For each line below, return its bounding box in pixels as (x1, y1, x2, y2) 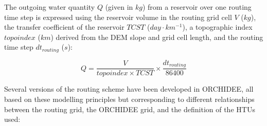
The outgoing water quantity (4, 2, 95, 12)
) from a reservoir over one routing (142, 2, 252, 12)
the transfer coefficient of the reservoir (4, 22, 124, 32)
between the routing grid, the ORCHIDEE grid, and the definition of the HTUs (4, 103, 255, 114)
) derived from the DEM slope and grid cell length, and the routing (50, 31, 263, 42)
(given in (105, 2, 133, 12)
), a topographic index (182, 22, 253, 32)
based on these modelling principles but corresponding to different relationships (4, 93, 255, 104)
